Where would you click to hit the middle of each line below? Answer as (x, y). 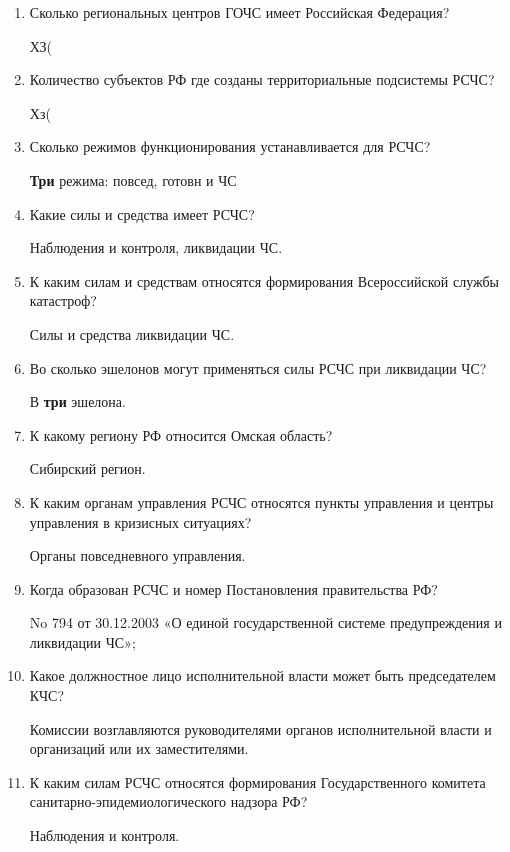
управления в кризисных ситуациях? (140, 521)
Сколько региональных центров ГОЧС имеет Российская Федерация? (239, 12)
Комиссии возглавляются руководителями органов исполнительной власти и (260, 728)
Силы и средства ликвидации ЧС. (132, 333)
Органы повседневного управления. (137, 555)
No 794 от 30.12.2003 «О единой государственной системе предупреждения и (265, 622)
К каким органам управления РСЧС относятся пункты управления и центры (261, 501)
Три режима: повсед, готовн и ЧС (133, 179)
